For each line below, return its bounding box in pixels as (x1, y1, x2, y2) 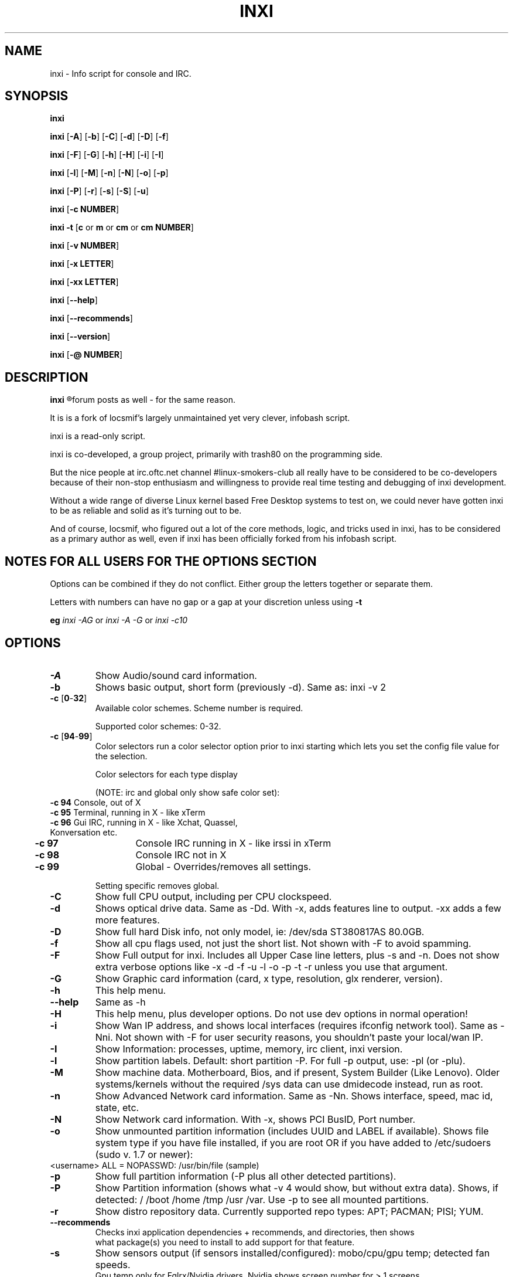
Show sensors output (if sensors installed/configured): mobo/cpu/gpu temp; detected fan (95, 1247, 490, 1259)
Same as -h (95, 996, 146, 1008)
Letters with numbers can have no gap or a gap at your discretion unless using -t (50, 597, 362, 607)
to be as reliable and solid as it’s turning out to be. (50, 505, 242, 516)
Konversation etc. (50, 827, 118, 837)
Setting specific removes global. (95, 880, 220, 891)
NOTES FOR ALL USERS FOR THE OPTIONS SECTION (5, 553, 317, 569)
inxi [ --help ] (50, 295, 98, 305)
